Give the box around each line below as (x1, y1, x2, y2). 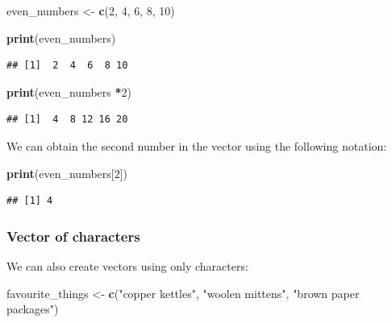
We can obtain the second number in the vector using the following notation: (6, 137, 387, 154)
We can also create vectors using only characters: (6, 257, 248, 274)
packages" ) (6, 300, 59, 317)
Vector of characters (6, 226, 140, 246)
